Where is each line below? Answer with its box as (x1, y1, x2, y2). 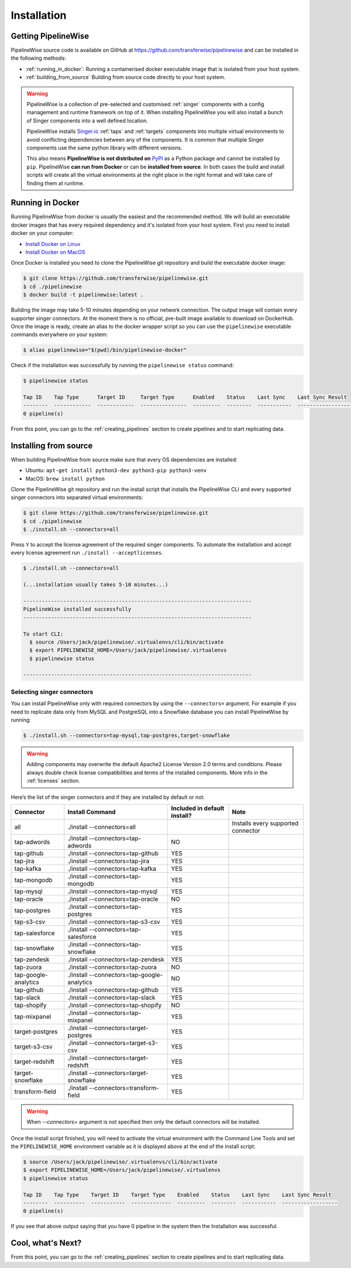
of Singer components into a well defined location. (26, 117, 149, 124)
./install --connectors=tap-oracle (67, 895, 159, 903)
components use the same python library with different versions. (26, 144, 183, 151)
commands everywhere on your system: (11, 331, 108, 338)
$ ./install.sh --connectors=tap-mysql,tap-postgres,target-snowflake (23, 732, 230, 739)
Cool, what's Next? (11, 1238, 82, 1248)
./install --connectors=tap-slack (67, 993, 156, 1002)
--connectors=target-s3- (88, 1038, 158, 1047)
